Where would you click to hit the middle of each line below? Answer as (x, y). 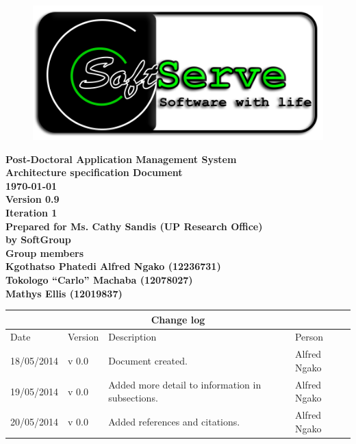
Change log (178, 319)
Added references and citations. (174, 421)
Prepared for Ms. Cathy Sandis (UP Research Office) (134, 226)
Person (309, 337)
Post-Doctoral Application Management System (121, 159)
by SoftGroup (38, 239)
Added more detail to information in (185, 384)
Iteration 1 (31, 212)
